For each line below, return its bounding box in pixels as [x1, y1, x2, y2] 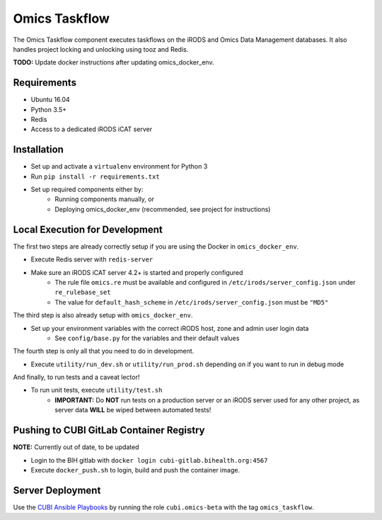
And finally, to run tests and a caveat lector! [13, 373, 140, 382]
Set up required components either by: [30, 185, 144, 194]
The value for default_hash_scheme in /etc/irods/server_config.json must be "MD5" [54, 298, 329, 306]
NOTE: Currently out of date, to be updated [13, 443, 139, 451]
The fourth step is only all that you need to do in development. [13, 347, 195, 356]
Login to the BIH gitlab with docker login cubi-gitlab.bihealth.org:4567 [30, 456, 268, 464]
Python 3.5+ [30, 105, 67, 113]
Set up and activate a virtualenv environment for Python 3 [30, 162, 208, 171]
